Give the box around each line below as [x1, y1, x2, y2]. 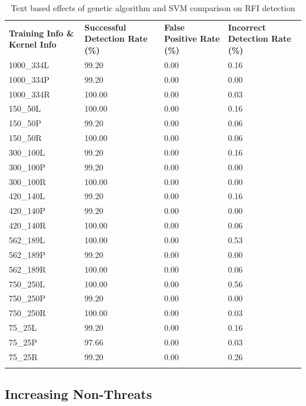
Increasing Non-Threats [5, 385, 152, 403]
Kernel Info [9, 38, 56, 51]
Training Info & [9, 26, 74, 39]
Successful [84, 21, 127, 33]
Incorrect [228, 21, 266, 33]
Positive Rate [164, 32, 220, 45]
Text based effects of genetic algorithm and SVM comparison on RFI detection [11, 2, 295, 14]
